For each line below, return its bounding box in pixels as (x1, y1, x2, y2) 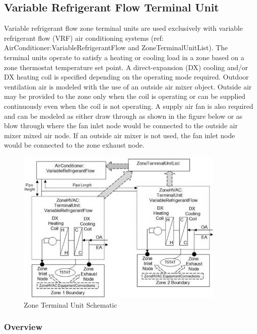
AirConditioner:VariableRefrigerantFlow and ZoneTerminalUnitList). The (4, 42, 228, 53)
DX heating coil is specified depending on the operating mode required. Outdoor (4, 72, 249, 82)
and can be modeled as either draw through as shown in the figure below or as (4, 110, 243, 121)
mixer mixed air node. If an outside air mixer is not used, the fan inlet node (4, 130, 235, 140)
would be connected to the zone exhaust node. (4, 140, 145, 150)
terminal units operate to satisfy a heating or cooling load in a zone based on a (4, 52, 245, 62)
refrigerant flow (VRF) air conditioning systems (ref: (4, 32, 164, 43)
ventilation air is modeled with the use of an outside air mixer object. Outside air (4, 81, 252, 91)
